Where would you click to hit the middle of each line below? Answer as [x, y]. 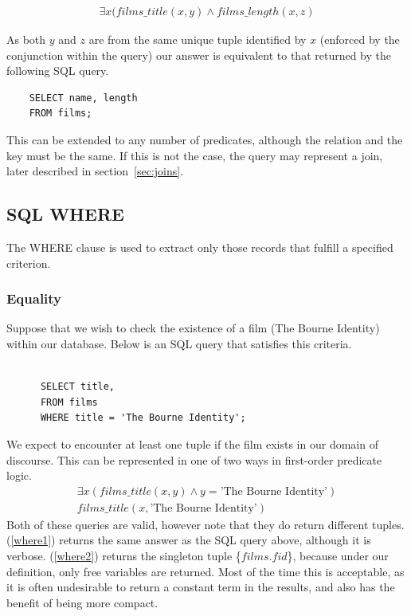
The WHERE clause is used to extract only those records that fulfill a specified [200, 247]
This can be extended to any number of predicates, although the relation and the [205, 139]
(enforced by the [360, 39]
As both [26, 39]
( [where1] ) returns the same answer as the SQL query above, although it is [189, 540]
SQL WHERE [65, 214]
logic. [19, 475]
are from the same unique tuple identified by [198, 39]
